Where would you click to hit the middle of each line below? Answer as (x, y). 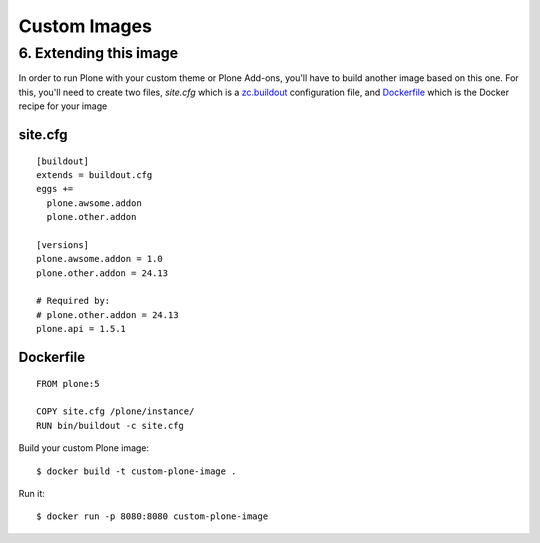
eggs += (55, 189)
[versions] (63, 244)
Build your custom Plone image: (84, 448)
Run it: (31, 494)
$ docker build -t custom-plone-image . (136, 471)
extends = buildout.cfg (94, 174)
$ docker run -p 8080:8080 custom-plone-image (152, 516)
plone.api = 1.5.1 (81, 329)
